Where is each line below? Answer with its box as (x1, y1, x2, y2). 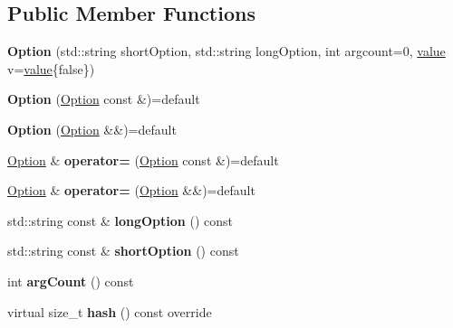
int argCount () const (7, 271, 134, 290)
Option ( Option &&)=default (7, 119, 177, 138)
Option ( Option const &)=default (7, 89, 200, 108)
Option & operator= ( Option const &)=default (7, 150, 279, 169)
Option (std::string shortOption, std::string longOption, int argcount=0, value (7, 42, 446, 61)
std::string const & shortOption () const (7, 241, 239, 260)
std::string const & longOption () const (7, 211, 233, 230)
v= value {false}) (7, 59, 95, 78)
